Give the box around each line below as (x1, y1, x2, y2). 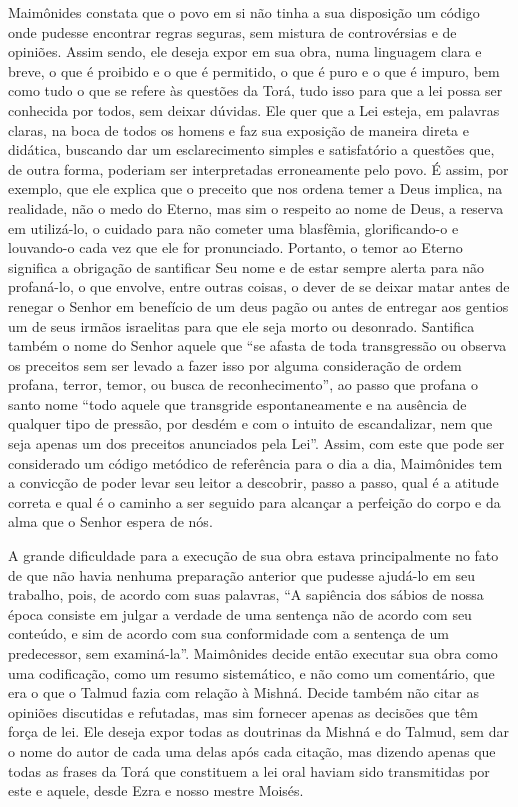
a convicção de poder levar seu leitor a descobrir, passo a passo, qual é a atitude (8, 472, 499, 493)
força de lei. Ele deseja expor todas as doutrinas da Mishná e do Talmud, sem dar (8, 721, 509, 742)
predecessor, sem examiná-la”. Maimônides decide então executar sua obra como (8, 643, 498, 663)
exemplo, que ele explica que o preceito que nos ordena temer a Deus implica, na (8, 178, 503, 199)
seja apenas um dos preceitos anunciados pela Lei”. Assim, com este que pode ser (8, 433, 505, 454)
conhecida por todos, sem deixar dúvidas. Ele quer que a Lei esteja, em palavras (8, 99, 500, 120)
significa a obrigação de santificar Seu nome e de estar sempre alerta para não (8, 256, 485, 277)
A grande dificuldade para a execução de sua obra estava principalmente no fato (8, 545, 499, 566)
